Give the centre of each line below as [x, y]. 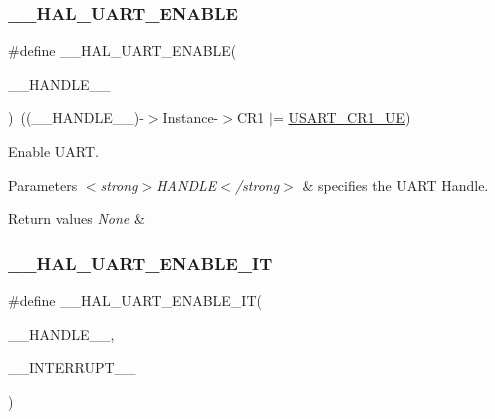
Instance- [190, 117]
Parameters [43, 184]
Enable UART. [54, 151]
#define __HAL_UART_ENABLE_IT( [135, 300]
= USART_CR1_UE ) [341, 117]
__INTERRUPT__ [72, 367]
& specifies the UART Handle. [395, 184]
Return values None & [76, 218]
